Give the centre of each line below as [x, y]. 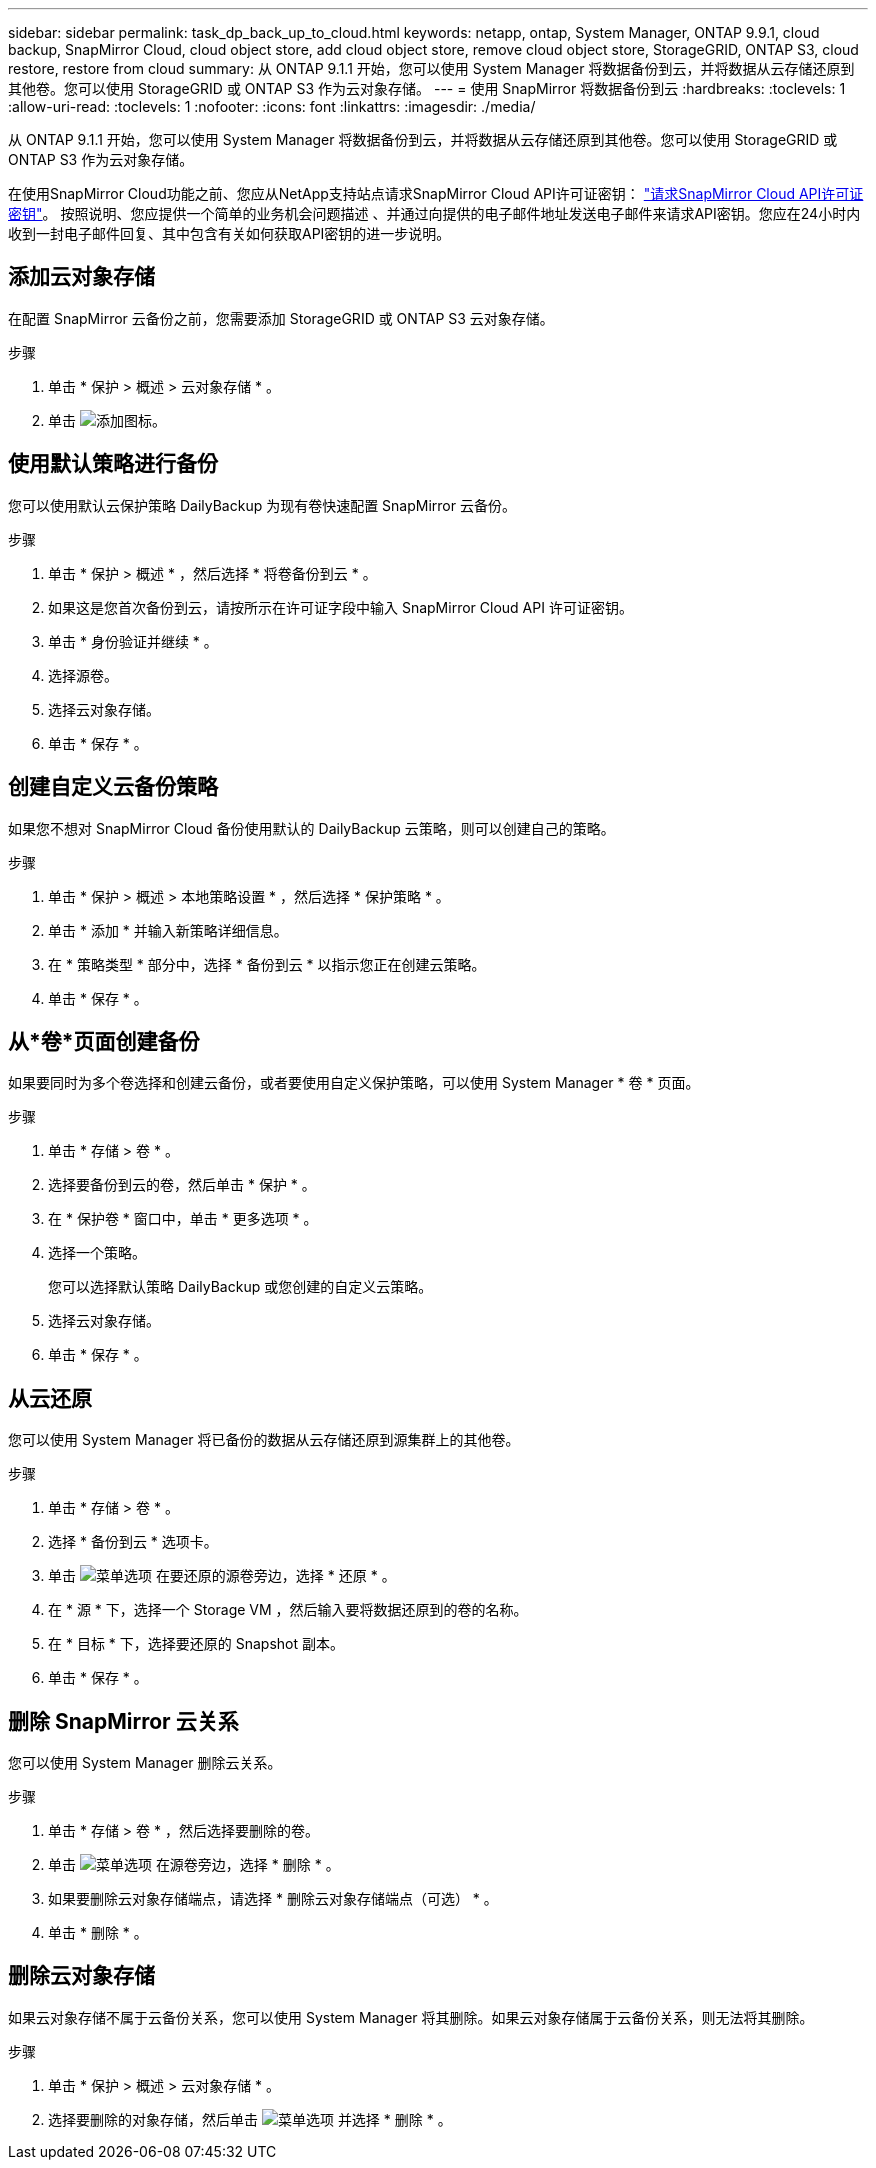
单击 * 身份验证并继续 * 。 [133, 641]
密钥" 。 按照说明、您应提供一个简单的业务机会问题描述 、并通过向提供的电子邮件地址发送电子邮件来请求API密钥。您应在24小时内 [434, 213]
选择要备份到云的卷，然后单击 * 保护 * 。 [182, 1185]
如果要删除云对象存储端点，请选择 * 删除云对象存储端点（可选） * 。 [273, 1899]
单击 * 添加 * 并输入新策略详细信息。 [168, 930]
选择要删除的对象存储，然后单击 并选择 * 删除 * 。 [250, 2119]
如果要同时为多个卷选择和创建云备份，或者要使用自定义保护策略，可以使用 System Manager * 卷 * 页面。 [354, 1083]
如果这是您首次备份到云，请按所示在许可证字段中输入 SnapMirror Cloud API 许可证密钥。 [340, 607]
